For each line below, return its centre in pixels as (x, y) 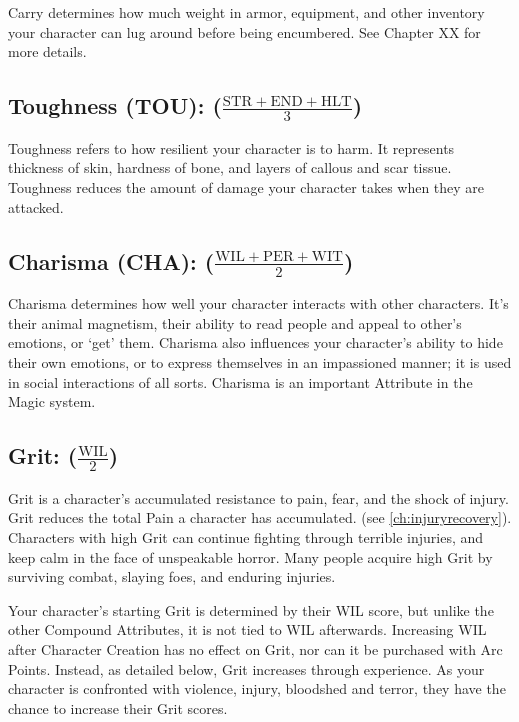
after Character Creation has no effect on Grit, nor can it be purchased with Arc (255, 649)
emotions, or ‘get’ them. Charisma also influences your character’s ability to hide (255, 342)
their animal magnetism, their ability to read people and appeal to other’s (235, 322)
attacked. (36, 206)
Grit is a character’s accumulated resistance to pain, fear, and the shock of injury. (258, 497)
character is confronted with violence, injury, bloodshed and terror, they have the (257, 688)
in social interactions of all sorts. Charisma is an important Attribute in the (240, 381)
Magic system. (52, 401)
